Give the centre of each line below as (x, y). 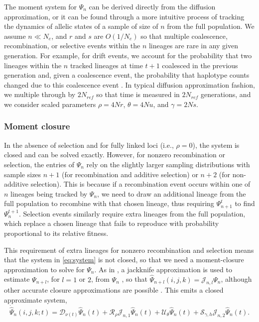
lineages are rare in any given (194, 46)
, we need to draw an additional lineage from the (172, 193)
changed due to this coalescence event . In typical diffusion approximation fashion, (129, 84)
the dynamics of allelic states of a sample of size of (81, 26)
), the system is (216, 145)
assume (15, 36)
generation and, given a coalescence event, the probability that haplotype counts (127, 75)
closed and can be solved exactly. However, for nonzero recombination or (115, 155)
